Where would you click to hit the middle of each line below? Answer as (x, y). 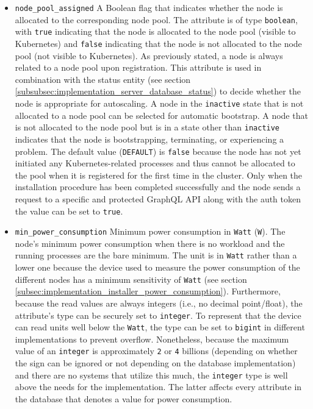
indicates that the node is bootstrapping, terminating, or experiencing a (149, 139)
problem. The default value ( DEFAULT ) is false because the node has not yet (158, 151)
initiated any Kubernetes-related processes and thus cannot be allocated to (155, 163)
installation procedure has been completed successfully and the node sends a (158, 187)
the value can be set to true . (69, 211)
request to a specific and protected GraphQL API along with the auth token (158, 198)
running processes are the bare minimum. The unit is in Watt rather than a (156, 255)
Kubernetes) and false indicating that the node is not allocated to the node (158, 43)
